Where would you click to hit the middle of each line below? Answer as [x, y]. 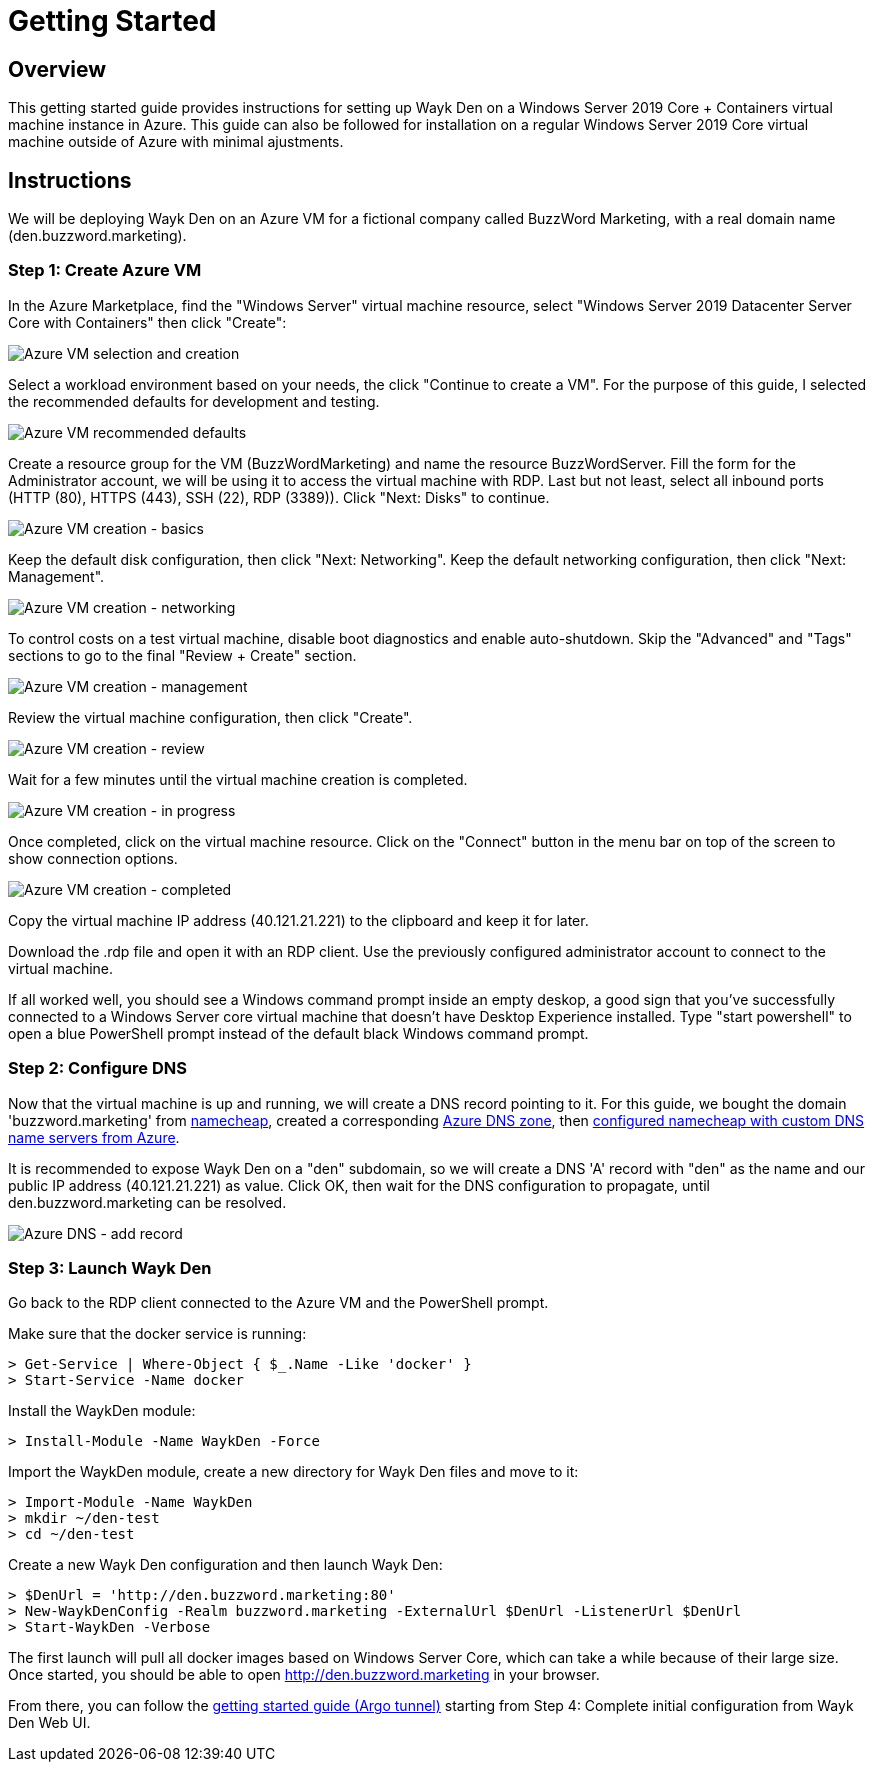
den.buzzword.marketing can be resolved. [147, 1202]
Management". [56, 576]
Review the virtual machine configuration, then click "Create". [210, 717]
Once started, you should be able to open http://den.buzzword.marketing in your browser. [304, 1675]
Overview [57, 69]
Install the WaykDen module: [102, 1411]
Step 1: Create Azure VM [105, 270]
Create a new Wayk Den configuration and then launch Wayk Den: [225, 1565]
